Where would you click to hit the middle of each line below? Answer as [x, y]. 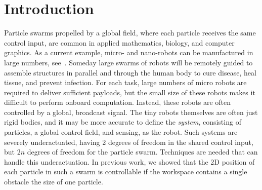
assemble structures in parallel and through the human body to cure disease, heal [130, 72]
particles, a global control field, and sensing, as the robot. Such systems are [121, 132]
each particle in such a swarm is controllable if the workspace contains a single [126, 172]
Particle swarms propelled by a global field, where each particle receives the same [130, 33]
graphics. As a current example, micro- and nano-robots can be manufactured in [129, 52]
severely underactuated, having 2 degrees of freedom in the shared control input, [129, 142]
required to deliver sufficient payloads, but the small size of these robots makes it [130, 92]
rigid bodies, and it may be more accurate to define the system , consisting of [123, 122]
